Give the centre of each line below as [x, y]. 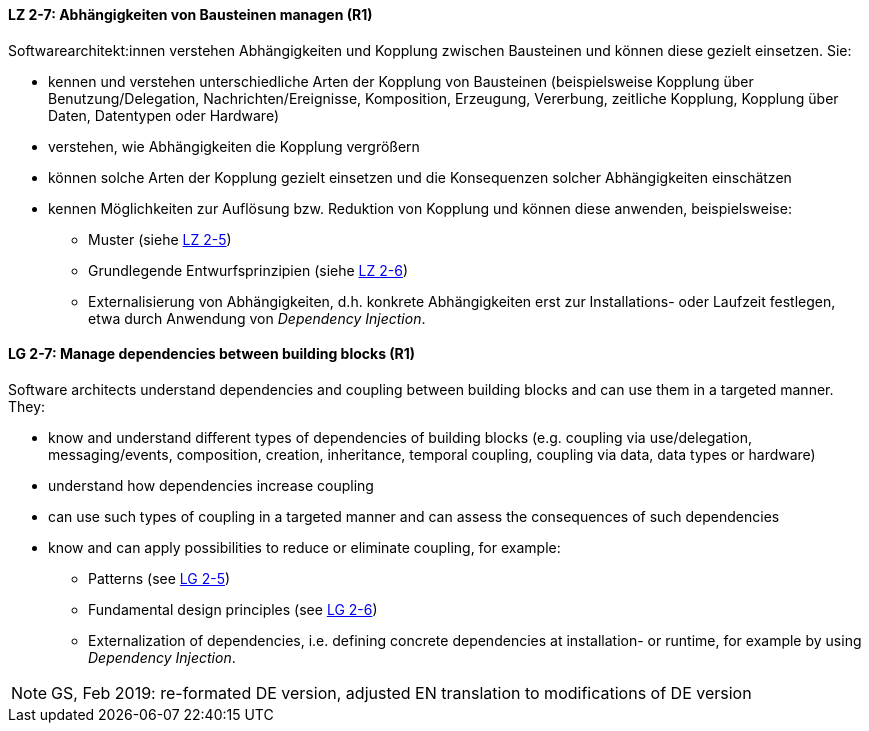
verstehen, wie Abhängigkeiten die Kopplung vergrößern [234, 146]
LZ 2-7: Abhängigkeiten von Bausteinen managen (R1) [190, 14]
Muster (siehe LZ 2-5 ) [160, 239]
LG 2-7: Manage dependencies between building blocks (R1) [212, 354]
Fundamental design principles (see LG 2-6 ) [233, 609]
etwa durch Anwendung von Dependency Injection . [257, 318]
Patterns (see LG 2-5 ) [159, 578]
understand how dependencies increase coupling [211, 485]
